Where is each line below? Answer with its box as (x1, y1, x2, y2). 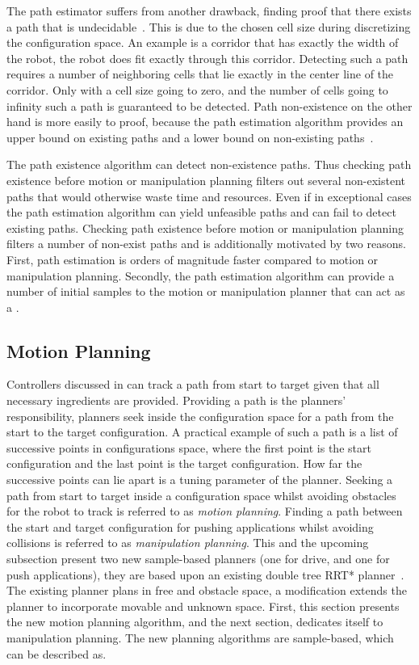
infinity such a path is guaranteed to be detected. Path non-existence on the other (6, 97, 413, 114)
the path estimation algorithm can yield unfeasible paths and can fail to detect (6, 204, 396, 221)
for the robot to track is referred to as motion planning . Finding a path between (6, 503, 403, 520)
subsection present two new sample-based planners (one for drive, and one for (6, 550, 390, 567)
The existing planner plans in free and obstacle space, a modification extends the (6, 582, 407, 599)
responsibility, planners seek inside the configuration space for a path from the (6, 407, 394, 424)
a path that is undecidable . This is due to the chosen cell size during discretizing (6, 18, 411, 35)
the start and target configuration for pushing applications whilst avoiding (6, 518, 374, 535)
